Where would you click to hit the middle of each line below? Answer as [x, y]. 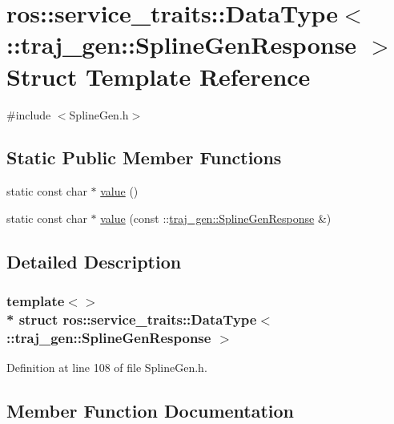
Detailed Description [94, 261]
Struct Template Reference [159, 76]
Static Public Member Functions [144, 157]
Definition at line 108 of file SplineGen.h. [107, 367]
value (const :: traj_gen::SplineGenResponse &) [216, 218]
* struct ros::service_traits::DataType [132, 319]
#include [29, 114]
